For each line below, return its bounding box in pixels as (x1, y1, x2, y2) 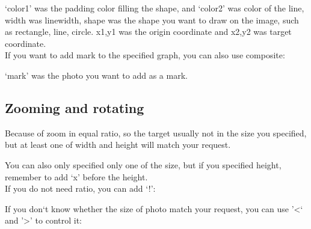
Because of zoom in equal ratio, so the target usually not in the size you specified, (5, 126, 307, 139)
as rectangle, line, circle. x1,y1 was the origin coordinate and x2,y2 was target (5, 25, 292, 38)
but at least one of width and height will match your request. (5, 138, 231, 151)
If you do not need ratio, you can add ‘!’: (5, 182, 156, 195)
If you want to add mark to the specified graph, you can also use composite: (5, 49, 285, 61)
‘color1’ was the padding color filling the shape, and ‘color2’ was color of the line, (5, 2, 304, 14)
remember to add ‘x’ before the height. (5, 170, 148, 183)
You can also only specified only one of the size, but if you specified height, (5, 158, 282, 171)
